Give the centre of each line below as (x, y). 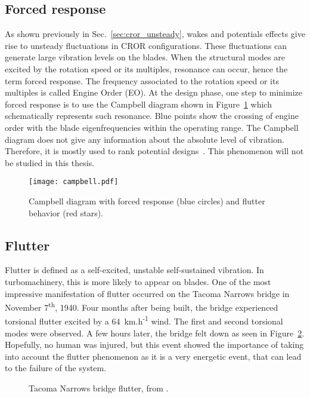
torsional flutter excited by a (57, 321)
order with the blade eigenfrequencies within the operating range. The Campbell (152, 127)
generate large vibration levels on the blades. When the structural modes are (145, 57)
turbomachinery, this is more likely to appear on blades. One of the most (138, 281)
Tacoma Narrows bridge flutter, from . (99, 388)
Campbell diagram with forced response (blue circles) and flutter (147, 200)
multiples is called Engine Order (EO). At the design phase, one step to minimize (154, 92)
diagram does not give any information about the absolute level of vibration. (145, 139)
